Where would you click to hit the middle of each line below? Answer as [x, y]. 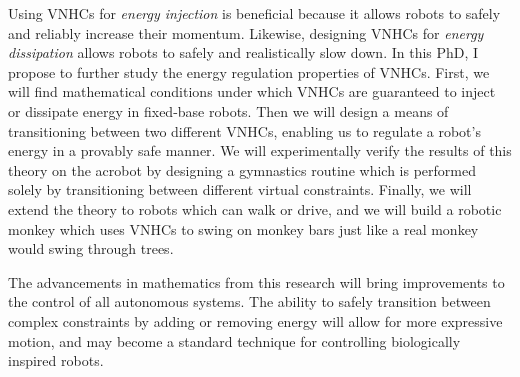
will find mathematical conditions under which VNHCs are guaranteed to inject [252, 91]
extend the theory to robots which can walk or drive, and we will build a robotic [255, 208]
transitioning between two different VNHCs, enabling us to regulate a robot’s [244, 130]
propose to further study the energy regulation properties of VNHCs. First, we [249, 71]
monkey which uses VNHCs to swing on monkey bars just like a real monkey [243, 228]
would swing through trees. [91, 248]
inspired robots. [56, 360]
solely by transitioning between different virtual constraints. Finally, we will [240, 189]
